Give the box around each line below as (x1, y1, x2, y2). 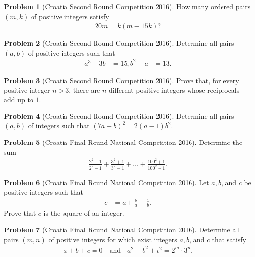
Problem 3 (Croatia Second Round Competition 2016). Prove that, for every (4, 75, 239, 85)
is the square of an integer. (43, 208, 124, 218)
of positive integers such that (28, 47, 115, 57)
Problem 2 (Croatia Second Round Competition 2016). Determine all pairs (4, 38, 234, 48)
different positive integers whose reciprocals (108, 85, 240, 95)
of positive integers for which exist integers (48, 234, 177, 244)
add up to (4, 94, 33, 105)
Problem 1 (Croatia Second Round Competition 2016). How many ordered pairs (4, 1, 251, 11)
